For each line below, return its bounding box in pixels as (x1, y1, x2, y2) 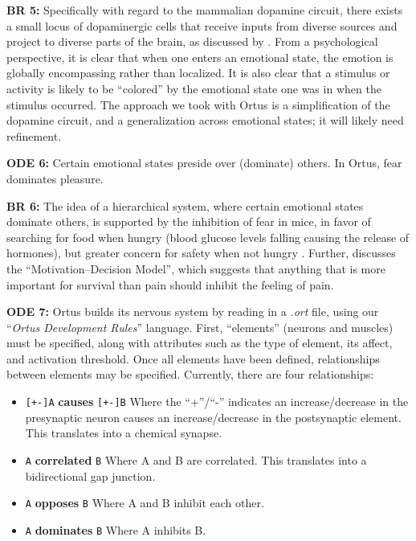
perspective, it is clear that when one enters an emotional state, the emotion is (6, 48, 394, 65)
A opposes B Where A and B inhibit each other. (25, 494, 264, 511)
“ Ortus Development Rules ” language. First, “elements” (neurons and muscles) (6, 318, 394, 335)
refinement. (6, 127, 62, 144)
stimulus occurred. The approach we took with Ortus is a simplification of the (6, 96, 390, 113)
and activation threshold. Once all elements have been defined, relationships (6, 350, 380, 367)
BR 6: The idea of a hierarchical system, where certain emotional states (6, 197, 364, 214)
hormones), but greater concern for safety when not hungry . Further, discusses (6, 244, 396, 261)
